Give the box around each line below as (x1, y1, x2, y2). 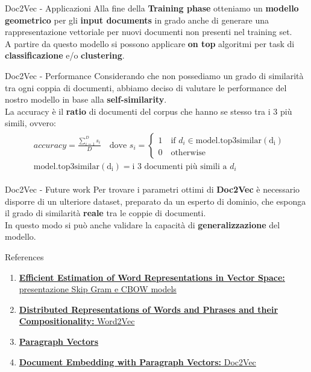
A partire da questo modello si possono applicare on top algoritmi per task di (5, 37, 295, 50)
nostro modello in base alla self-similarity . (5, 93, 167, 106)
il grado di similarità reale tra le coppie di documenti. (5, 207, 206, 219)
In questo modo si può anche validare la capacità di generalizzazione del (5, 218, 280, 231)
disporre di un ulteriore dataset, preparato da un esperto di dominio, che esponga (5, 194, 306, 207)
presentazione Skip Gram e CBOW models (19, 283, 177, 295)
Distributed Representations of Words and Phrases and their (19, 303, 278, 315)
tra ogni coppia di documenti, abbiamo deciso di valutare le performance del (5, 81, 287, 94)
